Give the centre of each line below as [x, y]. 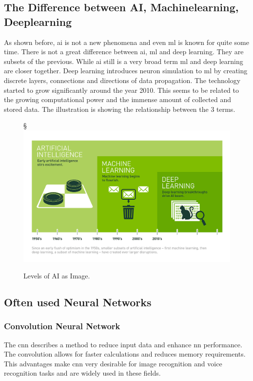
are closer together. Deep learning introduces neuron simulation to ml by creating [126, 71]
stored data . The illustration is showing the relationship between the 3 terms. [120, 109]
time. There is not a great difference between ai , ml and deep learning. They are [124, 52]
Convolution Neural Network [62, 326]
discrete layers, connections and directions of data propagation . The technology [122, 80]
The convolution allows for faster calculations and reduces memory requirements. [125, 354]
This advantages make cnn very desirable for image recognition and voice [113, 363]
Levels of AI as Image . [57, 276]
